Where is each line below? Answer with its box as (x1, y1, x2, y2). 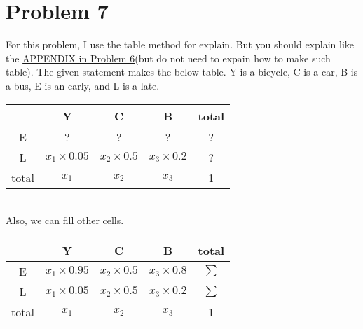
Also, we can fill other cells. (6, 213, 124, 227)
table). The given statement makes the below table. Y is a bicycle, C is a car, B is (6, 64, 358, 79)
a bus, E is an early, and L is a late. (6, 78, 160, 92)
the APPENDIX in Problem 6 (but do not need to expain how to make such (6, 50, 331, 65)
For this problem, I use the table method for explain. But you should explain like (6, 37, 354, 52)
